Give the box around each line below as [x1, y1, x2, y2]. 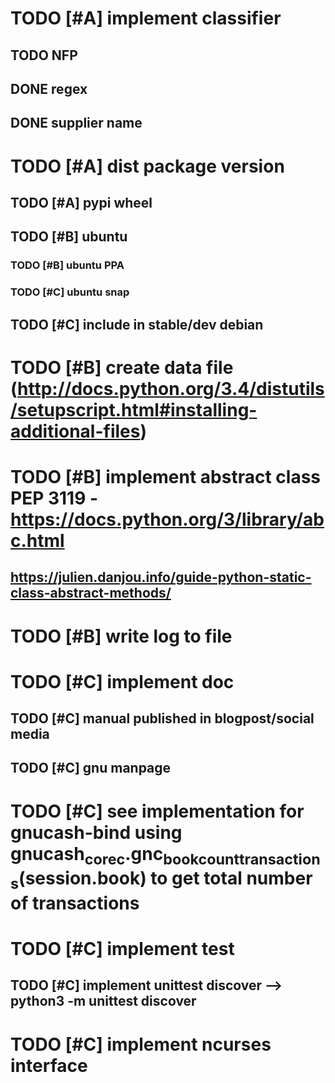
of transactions [10, 892, 140, 914]
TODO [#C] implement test [10, 938, 235, 961]
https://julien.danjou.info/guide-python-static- [10, 569, 312, 586]
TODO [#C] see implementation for [10, 800, 305, 822]
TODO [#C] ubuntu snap [10, 285, 130, 299]
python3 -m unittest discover [10, 993, 197, 1010]
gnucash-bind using [10, 821, 183, 844]
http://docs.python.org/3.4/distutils [17, 377, 325, 400]
